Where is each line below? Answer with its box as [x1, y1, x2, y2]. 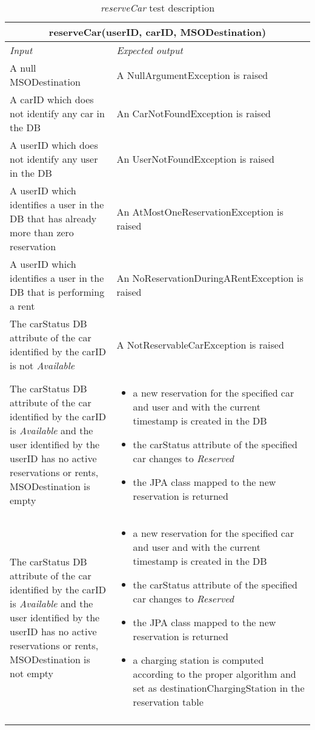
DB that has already [10, 211, 97, 225]
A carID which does [10, 92, 94, 106]
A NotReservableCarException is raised [116, 337, 284, 352]
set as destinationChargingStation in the [133, 681, 305, 695]
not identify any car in [10, 106, 105, 120]
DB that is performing [10, 285, 105, 299]
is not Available [10, 358, 75, 372]
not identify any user [10, 152, 98, 166]
